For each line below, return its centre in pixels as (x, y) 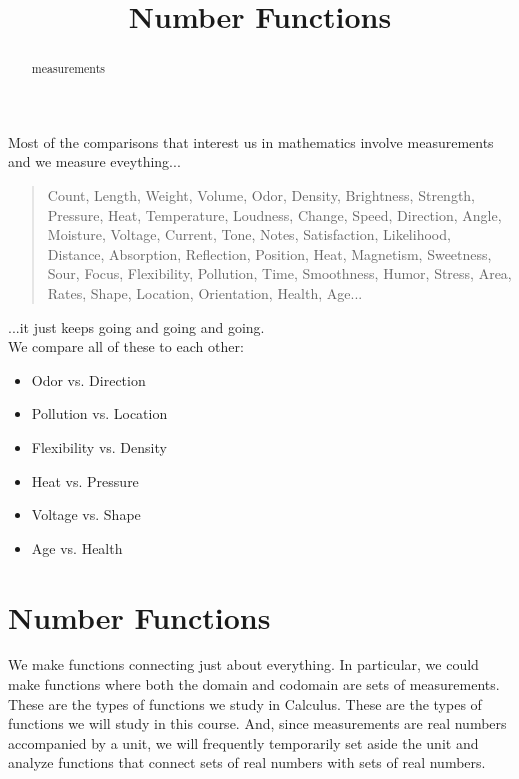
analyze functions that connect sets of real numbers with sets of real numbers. (247, 762)
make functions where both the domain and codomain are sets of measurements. (254, 684)
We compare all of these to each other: (126, 346)
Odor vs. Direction (88, 379)
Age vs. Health (77, 547)
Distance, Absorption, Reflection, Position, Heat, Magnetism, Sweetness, (269, 253)
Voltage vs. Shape (86, 514)
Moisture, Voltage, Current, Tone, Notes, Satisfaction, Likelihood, (249, 234)
